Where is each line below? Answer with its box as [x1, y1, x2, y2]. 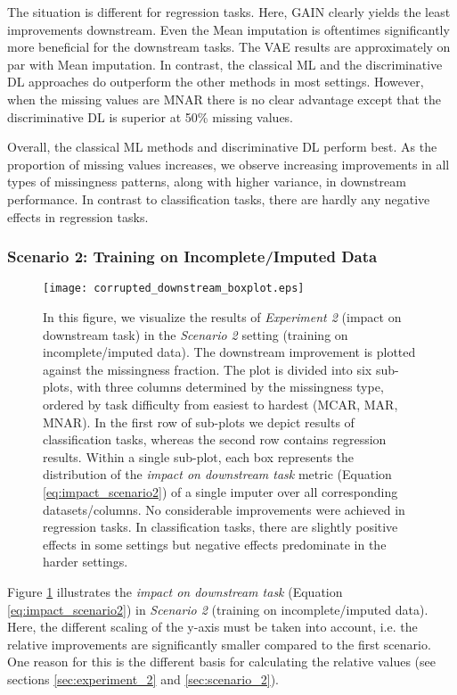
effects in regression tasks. [7, 207, 149, 226]
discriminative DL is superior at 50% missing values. [7, 107, 294, 126]
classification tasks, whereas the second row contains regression [43, 430, 387, 449]
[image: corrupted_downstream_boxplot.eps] [43, 282, 305, 295]
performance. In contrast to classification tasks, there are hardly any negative [7, 189, 430, 208]
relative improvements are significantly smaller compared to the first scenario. [7, 634, 431, 653]
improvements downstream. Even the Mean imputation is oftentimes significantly [7, 20, 450, 38]
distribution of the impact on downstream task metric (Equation [43, 465, 392, 484]
